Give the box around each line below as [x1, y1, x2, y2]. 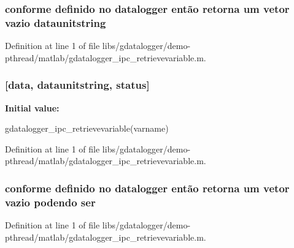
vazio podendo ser [5, 194, 96, 209]
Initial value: [5, 101, 60, 114]
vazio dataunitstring [5, 15, 106, 30]
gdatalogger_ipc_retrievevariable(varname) [5, 122, 169, 135]
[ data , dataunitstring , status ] [5, 77, 150, 92]
